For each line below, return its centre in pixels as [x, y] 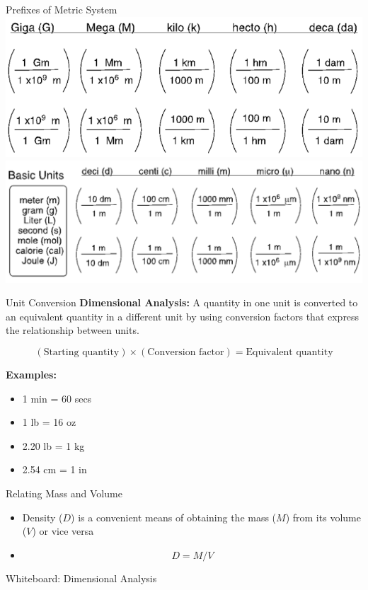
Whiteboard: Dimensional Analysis [81, 578]
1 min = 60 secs [57, 398]
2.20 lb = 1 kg [53, 445]
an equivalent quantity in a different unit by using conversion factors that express [183, 316]
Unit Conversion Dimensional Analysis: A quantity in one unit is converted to [182, 302]
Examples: [31, 374]
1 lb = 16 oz [49, 422]
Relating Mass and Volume [64, 493]
